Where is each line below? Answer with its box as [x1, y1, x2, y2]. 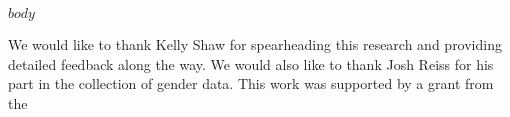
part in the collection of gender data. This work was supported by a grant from [8, 73, 494, 94]
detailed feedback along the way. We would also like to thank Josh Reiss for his [8, 53, 494, 74]
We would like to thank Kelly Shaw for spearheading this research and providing [8, 34, 502, 54]
